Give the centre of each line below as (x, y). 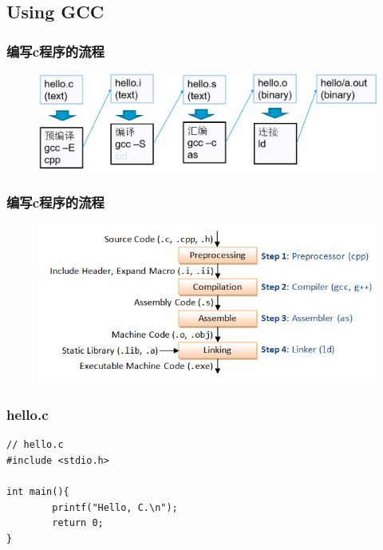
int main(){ (38, 491)
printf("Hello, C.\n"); (115, 507)
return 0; (78, 523)
